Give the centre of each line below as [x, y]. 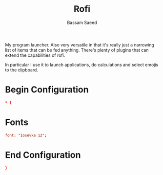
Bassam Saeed [82, 22]
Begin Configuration [47, 90]
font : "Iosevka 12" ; [26, 135]
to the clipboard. [21, 70]
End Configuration [43, 155]
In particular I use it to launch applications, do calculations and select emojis [82, 65]
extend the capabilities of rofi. [35, 55]
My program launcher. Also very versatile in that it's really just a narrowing [80, 44]
